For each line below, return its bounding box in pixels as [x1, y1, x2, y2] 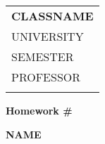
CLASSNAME [11, 8, 94, 24]
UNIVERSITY [11, 28, 84, 44]
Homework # [6, 103, 73, 117]
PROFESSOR [11, 69, 81, 85]
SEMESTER [11, 48, 74, 65]
